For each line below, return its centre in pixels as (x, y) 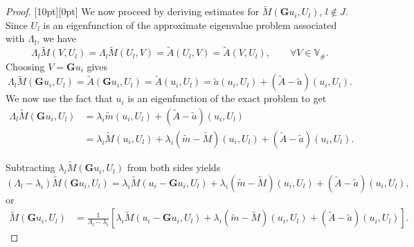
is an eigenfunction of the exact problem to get (227, 98)
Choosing (25, 66)
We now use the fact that (59, 98)
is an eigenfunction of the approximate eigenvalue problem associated (190, 24)
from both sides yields (174, 167)
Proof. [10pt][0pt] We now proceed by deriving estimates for (133, 11)
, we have (57, 38)
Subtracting (30, 167)
